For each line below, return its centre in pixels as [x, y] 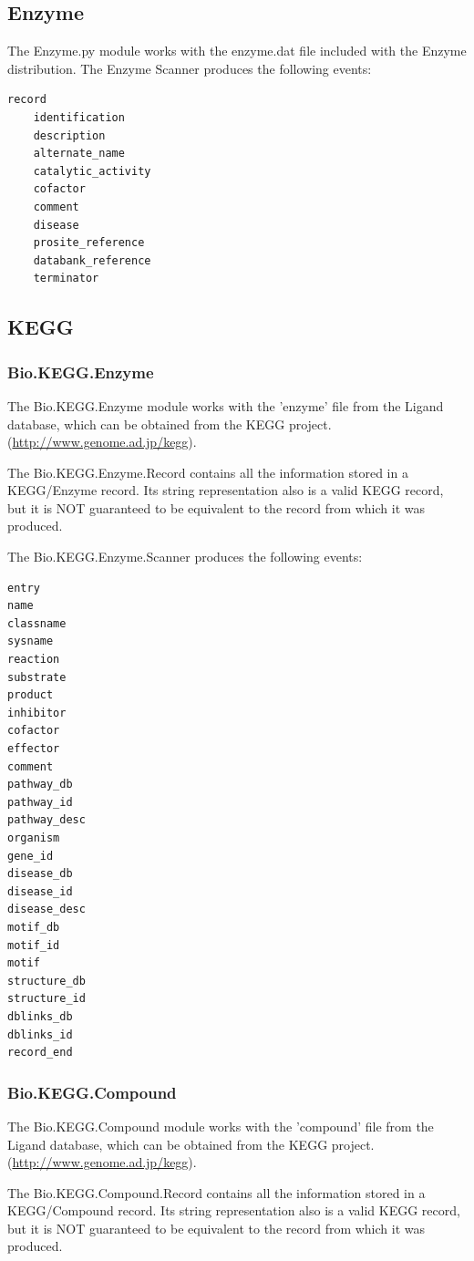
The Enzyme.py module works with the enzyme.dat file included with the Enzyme [237, 51]
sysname [31, 641]
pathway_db [40, 785]
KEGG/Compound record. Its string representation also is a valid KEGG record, [234, 1210]
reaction [34, 660]
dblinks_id [40, 1034]
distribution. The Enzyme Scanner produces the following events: [190, 68]
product [31, 695]
